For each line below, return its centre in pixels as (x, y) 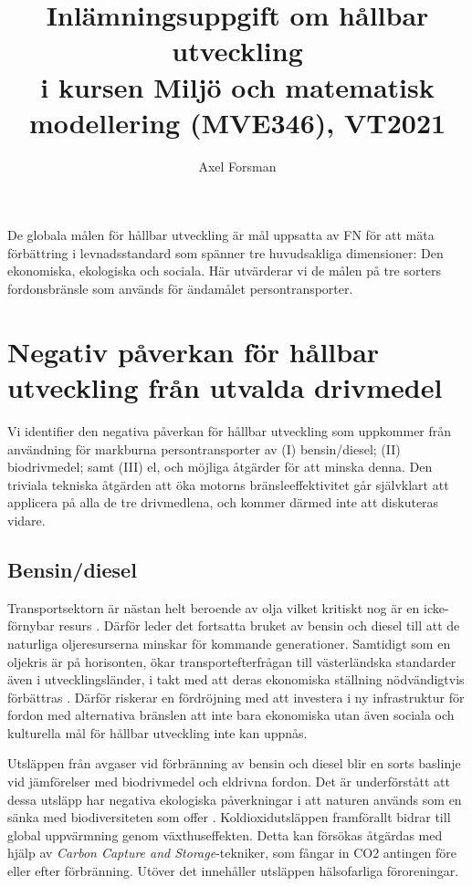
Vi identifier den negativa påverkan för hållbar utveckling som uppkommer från (230, 430)
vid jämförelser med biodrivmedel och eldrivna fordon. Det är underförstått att (229, 782)
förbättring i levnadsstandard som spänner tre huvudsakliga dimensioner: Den (226, 252)
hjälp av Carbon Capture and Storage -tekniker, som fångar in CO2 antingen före (232, 853)
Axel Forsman (237, 166)
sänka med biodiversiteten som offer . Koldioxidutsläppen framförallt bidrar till (229, 817)
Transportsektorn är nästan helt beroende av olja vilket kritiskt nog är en (214, 607)
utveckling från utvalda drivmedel (225, 387)
